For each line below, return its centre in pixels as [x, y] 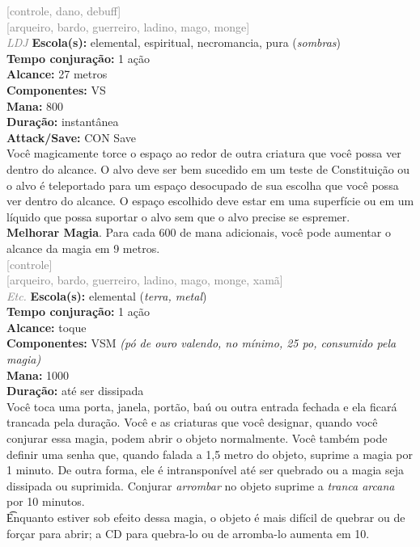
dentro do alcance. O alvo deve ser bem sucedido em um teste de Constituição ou [208, 168]
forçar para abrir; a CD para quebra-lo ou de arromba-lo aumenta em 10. [188, 533]
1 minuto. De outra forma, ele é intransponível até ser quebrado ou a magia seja [205, 470]
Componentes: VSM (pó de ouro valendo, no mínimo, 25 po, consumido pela [202, 343]
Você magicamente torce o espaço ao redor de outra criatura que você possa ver [204, 153]
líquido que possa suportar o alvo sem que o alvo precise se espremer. [178, 216]
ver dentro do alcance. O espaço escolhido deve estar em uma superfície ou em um [210, 201]
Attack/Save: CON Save [71, 137]
